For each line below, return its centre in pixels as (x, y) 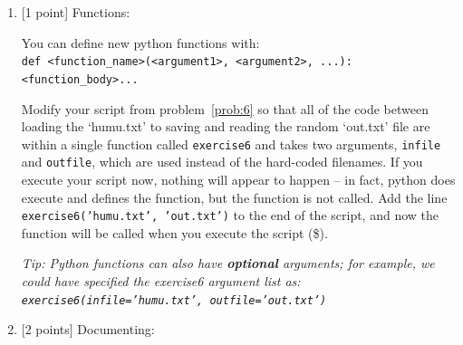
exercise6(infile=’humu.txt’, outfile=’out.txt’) (174, 300)
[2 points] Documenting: (88, 329)
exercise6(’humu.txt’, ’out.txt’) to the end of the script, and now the (230, 215)
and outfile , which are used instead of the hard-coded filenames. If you (222, 162)
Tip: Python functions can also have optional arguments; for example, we (228, 263)
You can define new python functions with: (140, 42)
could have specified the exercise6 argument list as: (161, 281)
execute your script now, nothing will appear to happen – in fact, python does (238, 179)
